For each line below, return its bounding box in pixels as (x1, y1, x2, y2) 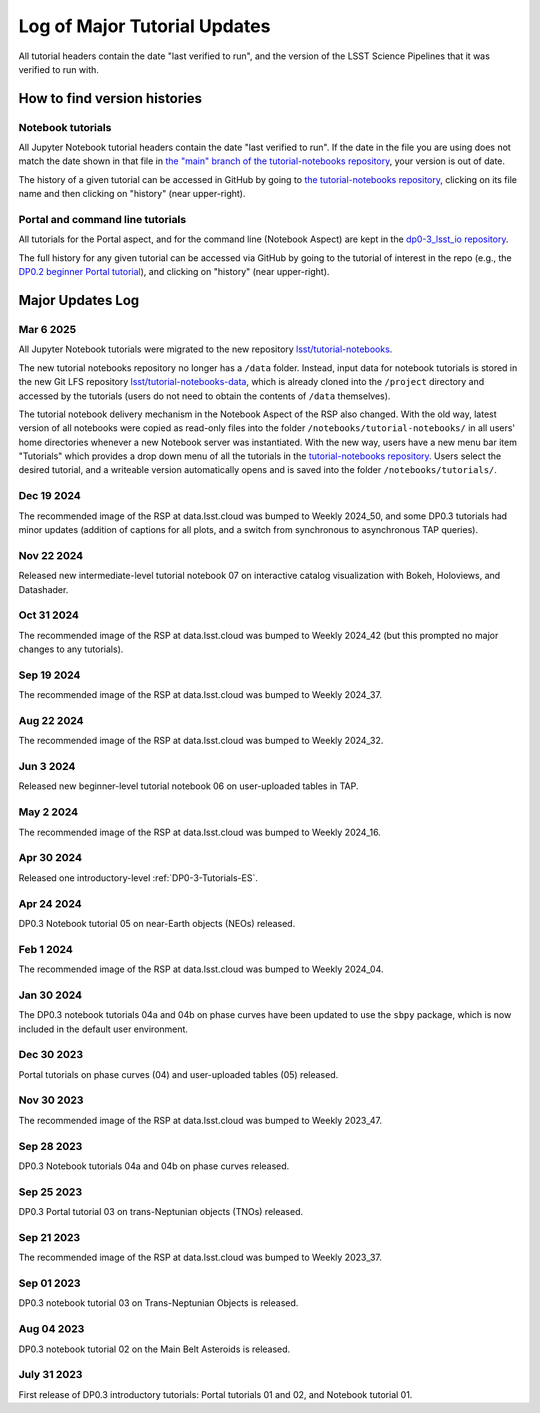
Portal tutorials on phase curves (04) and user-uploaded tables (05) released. (18, 1068, 339, 1080)
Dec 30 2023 (18, 1048, 84, 1062)
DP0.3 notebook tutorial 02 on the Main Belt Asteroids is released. (18, 1343, 291, 1355)
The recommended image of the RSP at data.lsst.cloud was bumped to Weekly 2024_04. (18, 963, 384, 975)
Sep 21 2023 (18, 1230, 81, 1244)
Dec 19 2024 (18, 489, 82, 503)
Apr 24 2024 (18, 896, 82, 910)
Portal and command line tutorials (18, 213, 187, 227)
